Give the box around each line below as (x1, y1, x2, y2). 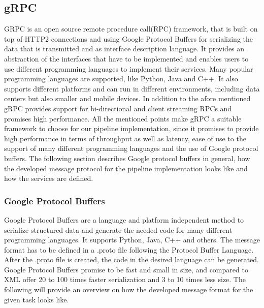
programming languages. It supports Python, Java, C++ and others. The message (4, 234, 260, 245)
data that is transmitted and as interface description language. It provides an (4, 43, 245, 54)
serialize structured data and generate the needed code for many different (4, 224, 233, 235)
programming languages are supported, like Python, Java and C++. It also (4, 73, 238, 84)
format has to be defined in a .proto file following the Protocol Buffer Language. (4, 244, 254, 255)
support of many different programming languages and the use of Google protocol (4, 143, 258, 153)
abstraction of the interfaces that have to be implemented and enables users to (4, 53, 249, 64)
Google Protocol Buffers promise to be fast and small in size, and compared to (4, 264, 248, 274)
